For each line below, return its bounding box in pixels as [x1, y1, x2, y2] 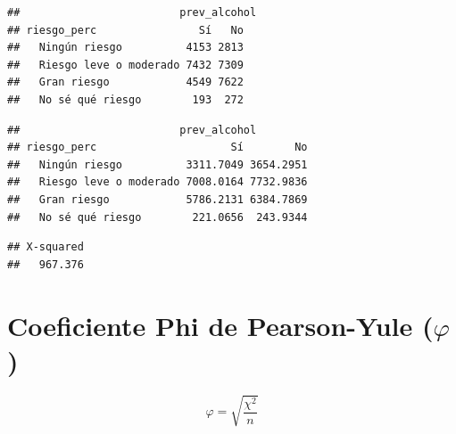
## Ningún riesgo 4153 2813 [7, 41, 244, 54]
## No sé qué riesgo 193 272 [7, 93, 244, 106]
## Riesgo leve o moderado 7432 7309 [7, 58, 244, 71]
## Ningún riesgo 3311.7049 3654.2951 [7, 158, 308, 171]
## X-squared [7, 241, 84, 254]
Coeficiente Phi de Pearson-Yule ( [7, 307, 434, 343]
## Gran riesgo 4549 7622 [7, 76, 244, 89]
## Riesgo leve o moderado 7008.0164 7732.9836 [7, 176, 308, 189]
